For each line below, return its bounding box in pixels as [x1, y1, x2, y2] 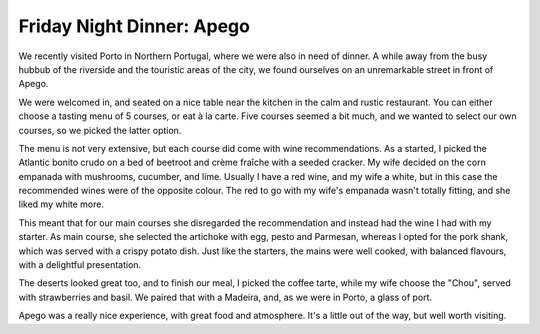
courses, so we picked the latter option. [18, 124, 182, 136]
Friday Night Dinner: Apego [18, 15, 250, 37]
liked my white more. [18, 198, 105, 210]
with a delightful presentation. [18, 259, 142, 271]
